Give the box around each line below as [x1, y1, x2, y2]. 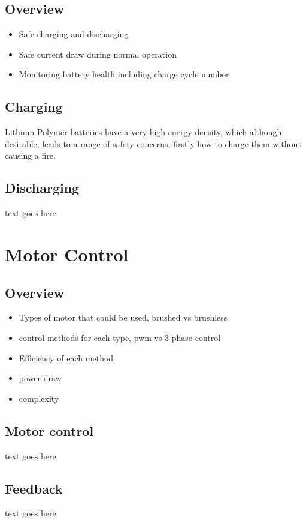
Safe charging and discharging [19, 28, 129, 40]
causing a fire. [5, 149, 56, 162]
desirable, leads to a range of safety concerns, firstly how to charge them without [5, 137, 301, 150]
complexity [19, 391, 59, 404]
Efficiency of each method [19, 351, 114, 364]
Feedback [5, 479, 63, 497]
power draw [19, 372, 62, 384]
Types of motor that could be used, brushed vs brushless [19, 311, 228, 324]
